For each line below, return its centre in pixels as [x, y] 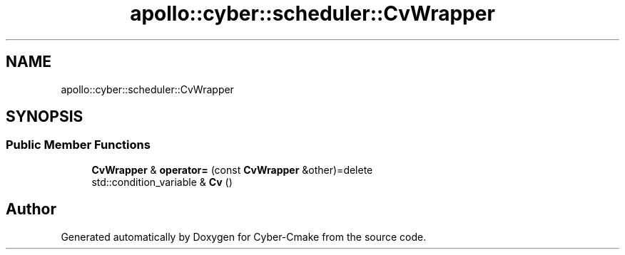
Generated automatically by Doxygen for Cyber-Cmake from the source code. [244, 236]
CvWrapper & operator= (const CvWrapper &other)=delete [232, 170]
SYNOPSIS [45, 117]
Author [31, 209]
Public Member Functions [78, 145]
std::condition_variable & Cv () [162, 182]
